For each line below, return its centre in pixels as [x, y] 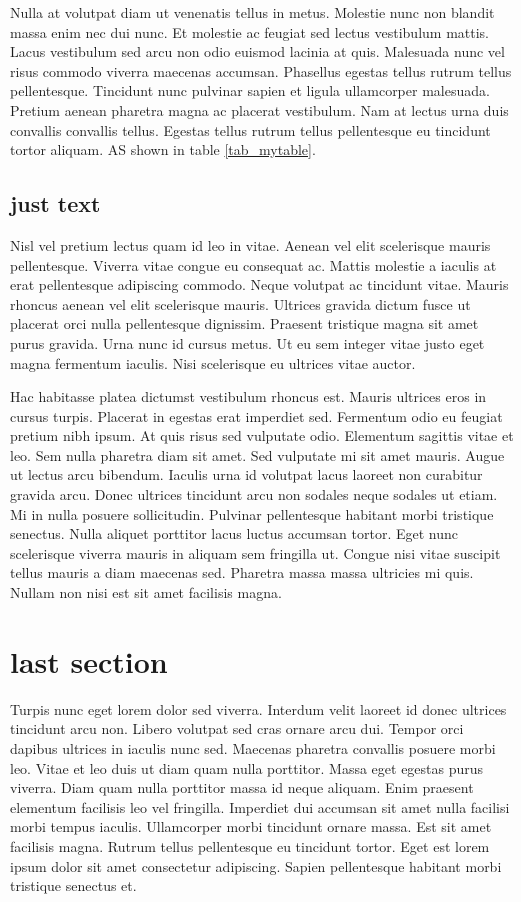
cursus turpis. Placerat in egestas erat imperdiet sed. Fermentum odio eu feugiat [256, 415]
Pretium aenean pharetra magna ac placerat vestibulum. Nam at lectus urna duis [259, 109]
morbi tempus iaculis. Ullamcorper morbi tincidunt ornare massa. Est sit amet [251, 826]
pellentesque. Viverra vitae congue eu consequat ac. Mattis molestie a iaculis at [253, 264]
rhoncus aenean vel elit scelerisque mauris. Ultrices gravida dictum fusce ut [240, 303]
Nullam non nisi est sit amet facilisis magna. [146, 592]
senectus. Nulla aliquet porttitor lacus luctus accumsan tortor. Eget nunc [234, 533]
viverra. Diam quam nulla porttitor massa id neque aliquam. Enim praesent [242, 787]
